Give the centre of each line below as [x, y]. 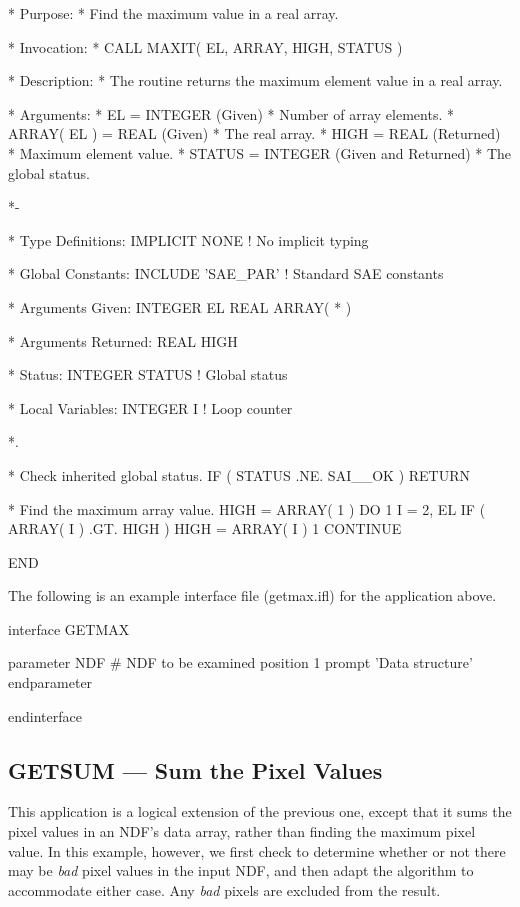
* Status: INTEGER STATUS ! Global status [148, 374]
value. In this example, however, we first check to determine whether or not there [257, 850]
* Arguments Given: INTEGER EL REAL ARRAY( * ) [180, 306]
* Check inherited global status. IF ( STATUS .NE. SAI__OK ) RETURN [239, 474]
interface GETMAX [69, 628]
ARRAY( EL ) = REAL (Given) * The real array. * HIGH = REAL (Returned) [254, 133]
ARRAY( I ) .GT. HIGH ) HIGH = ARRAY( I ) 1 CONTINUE [205, 528]
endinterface [45, 715]
